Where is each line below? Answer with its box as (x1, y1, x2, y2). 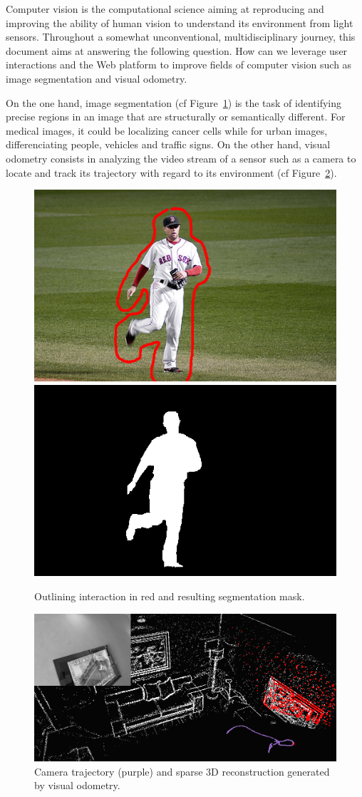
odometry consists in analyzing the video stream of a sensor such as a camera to (6, 150, 356, 165)
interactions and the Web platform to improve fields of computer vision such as (6, 57, 352, 72)
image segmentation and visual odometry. (6, 71, 187, 86)
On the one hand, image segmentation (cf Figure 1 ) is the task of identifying (6, 95, 342, 110)
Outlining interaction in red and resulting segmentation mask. (34, 588, 305, 603)
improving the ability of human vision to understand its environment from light (6, 15, 353, 30)
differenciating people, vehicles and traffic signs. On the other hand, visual (6, 137, 331, 152)
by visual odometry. (34, 778, 120, 793)
